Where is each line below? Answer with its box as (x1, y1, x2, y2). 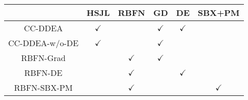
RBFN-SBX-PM (14, 82, 73, 93)
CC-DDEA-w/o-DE (8, 37, 79, 49)
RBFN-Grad (21, 52, 66, 64)
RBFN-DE (24, 67, 63, 78)
